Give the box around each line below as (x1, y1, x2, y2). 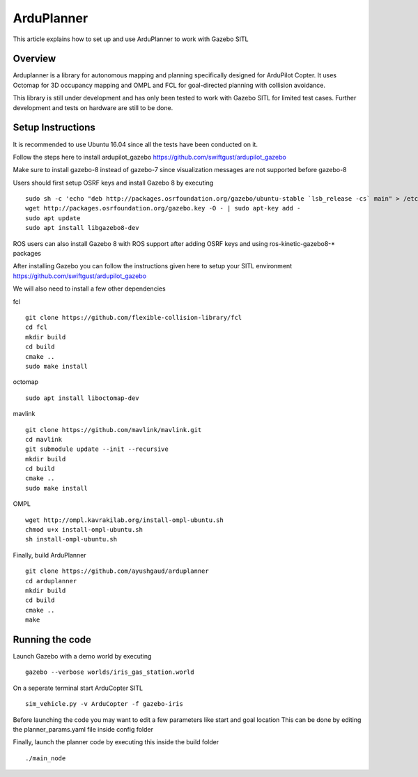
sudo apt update (25, 214, 81, 222)
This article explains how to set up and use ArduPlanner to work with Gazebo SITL (13, 35, 249, 43)
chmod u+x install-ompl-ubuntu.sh (25, 526, 143, 534)
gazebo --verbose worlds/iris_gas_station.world (25, 668, 194, 676)
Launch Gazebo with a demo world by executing (13, 652, 152, 661)
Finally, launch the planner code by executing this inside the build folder (13, 738, 219, 746)
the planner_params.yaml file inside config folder (13, 725, 153, 734)
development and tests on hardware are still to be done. (13, 103, 173, 111)
